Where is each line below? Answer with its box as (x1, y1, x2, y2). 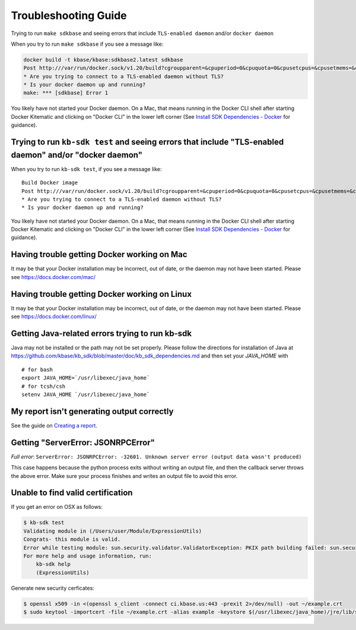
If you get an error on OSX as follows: (11, 504, 103, 511)
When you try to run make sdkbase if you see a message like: (11, 40, 164, 48)
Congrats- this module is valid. (23, 536, 121, 543)
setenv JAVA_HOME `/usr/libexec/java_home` (21, 391, 150, 398)
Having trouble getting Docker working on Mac (11, 249, 187, 259)
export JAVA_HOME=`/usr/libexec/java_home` (21, 375, 150, 381)
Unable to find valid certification (11, 487, 133, 498)
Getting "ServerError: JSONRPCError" (11, 437, 155, 448)
